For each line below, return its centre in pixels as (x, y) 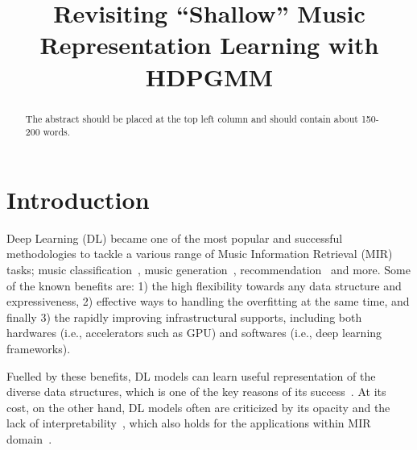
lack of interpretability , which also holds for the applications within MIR (189, 423)
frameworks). (39, 348)
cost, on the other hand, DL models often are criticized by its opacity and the (198, 407)
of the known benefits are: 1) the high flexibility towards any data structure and (204, 285)
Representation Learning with (209, 45)
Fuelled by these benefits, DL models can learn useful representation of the (191, 375)
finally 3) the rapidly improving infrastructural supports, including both (184, 317)
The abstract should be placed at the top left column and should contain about (192, 118)
